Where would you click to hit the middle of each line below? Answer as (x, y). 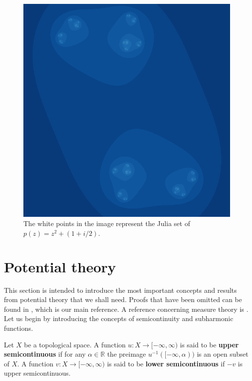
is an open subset (223, 354)
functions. (19, 328)
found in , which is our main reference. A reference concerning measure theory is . (126, 309)
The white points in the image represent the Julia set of (107, 223)
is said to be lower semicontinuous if (166, 363)
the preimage (126, 354)
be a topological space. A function (75, 344)
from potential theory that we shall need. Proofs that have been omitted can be (123, 299)
